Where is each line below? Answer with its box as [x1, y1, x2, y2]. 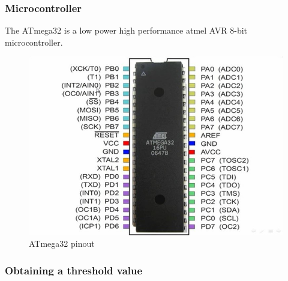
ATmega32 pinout [29, 237, 95, 250]
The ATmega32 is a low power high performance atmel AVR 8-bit [5, 24, 248, 37]
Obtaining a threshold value [5, 262, 143, 277]
